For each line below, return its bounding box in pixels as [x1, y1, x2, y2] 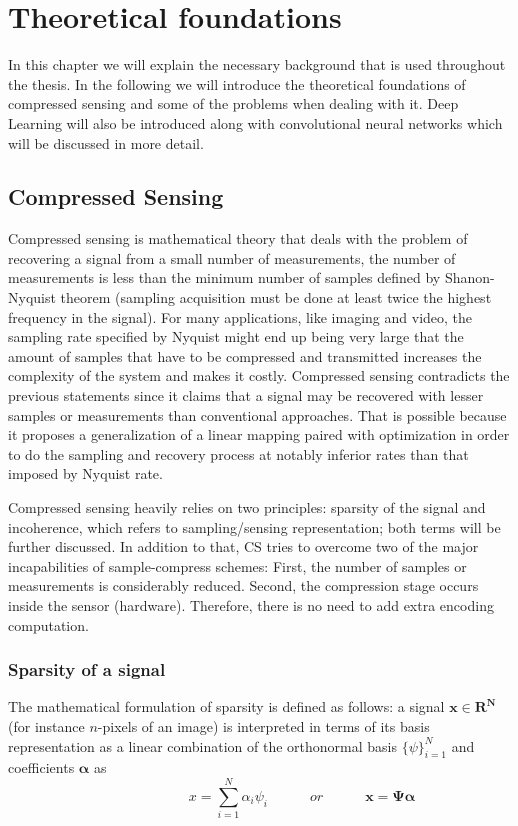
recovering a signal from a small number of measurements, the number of [8, 247, 456, 268]
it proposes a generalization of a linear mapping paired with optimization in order [8, 424, 510, 445]
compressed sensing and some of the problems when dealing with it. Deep [8, 93, 459, 114]
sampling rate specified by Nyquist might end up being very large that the [8, 326, 464, 347]
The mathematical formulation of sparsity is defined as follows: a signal [8, 696, 445, 717]
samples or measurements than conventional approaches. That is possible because [8, 404, 507, 425]
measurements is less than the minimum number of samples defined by [8, 267, 441, 288]
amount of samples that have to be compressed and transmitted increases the [8, 345, 482, 366]
